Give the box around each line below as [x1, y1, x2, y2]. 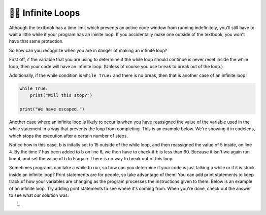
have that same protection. [9, 38, 64, 44]
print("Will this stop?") [30, 93, 93, 98]
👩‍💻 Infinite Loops [9, 7, 80, 18]
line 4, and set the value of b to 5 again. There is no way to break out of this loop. [9, 155, 174, 161]
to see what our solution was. [9, 192, 69, 198]
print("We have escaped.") [19, 107, 85, 112]
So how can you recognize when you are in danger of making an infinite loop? [9, 47, 167, 53]
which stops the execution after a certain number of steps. [9, 133, 128, 139]
